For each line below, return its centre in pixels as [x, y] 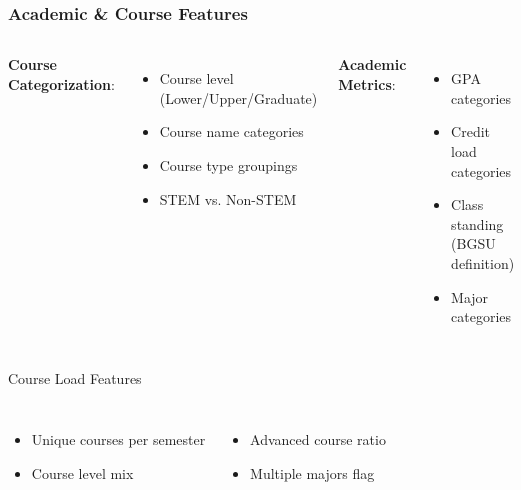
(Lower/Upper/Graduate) [238, 97]
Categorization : [61, 83]
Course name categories [231, 131]
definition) [483, 262]
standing [477, 223]
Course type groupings [228, 165]
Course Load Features [75, 377]
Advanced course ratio [318, 439]
